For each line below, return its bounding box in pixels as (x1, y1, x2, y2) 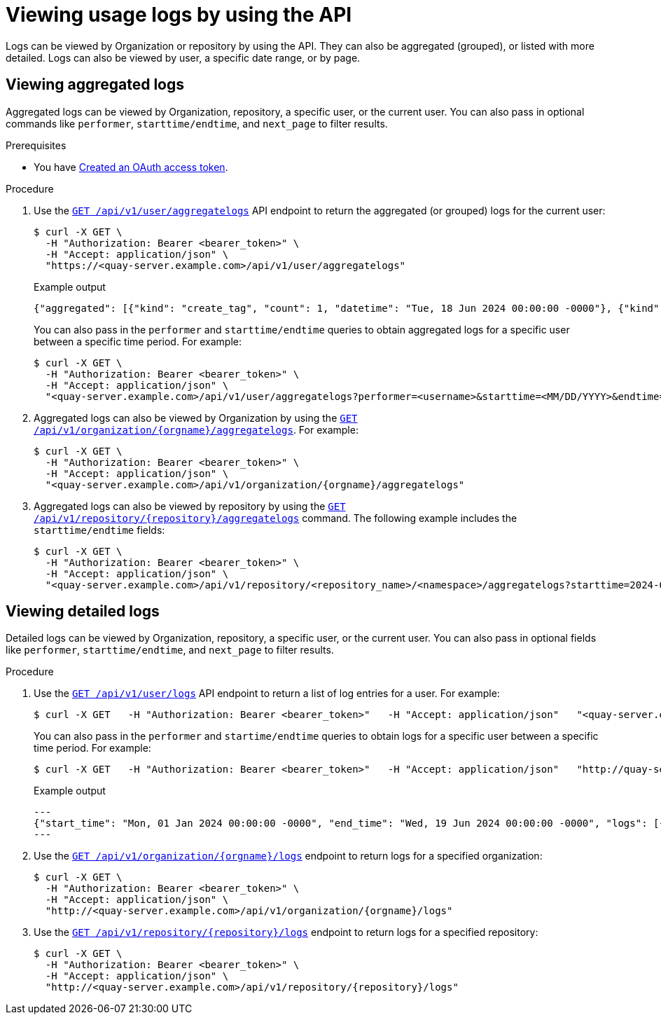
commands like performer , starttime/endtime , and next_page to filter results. (6, 117, 388, 130)
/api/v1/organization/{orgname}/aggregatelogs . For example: (34, 423, 359, 436)
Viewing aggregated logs (6, 76, 184, 94)
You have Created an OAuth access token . (34, 160, 228, 173)
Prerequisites (6, 139, 67, 151)
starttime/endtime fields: (34, 523, 165, 536)
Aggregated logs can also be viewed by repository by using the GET (34, 499, 346, 512)
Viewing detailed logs (6, 602, 160, 621)
